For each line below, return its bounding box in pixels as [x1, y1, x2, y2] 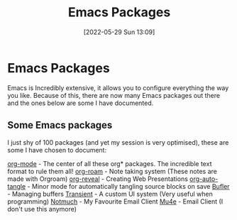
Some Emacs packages [7, 119, 113, 131]
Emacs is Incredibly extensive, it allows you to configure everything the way [7, 83, 229, 92]
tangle [7, 182, 26, 190]
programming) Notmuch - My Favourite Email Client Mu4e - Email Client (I [7, 197, 224, 206]
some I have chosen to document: [7, 145, 107, 154]
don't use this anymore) [7, 204, 77, 213]
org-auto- [189, 175, 219, 183]
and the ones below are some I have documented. [7, 99, 154, 107]
